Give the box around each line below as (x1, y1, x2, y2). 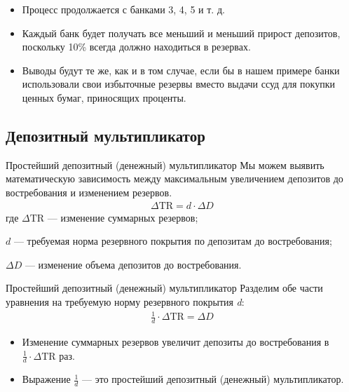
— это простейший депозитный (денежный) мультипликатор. (82, 372, 344, 386)
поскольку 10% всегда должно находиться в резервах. (22, 39, 251, 54)
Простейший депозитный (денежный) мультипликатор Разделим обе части (6, 281, 323, 295)
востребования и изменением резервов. (6, 184, 172, 199)
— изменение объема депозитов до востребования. (25, 257, 242, 271)
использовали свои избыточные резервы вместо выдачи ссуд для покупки (22, 76, 335, 91)
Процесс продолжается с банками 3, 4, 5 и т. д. (22, 2, 225, 16)
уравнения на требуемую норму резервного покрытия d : (6, 294, 245, 309)
